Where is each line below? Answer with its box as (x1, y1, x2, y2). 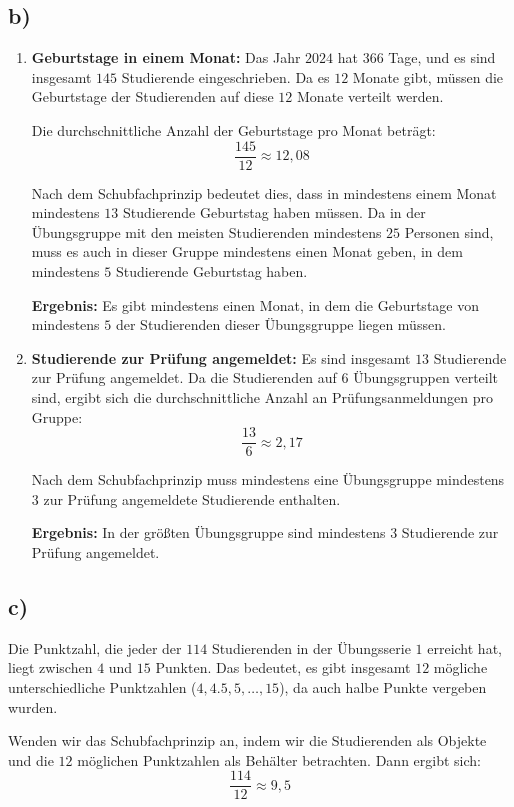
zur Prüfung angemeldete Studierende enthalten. (43, 488, 341, 509)
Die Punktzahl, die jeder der (8, 637, 182, 658)
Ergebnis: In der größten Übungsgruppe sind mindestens (31, 522, 386, 543)
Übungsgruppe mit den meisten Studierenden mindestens (31, 221, 382, 242)
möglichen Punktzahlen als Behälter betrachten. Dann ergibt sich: (77, 749, 481, 770)
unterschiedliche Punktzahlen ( (8, 677, 197, 697)
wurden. (8, 696, 58, 717)
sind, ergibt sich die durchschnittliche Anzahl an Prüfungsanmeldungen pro (31, 386, 493, 407)
